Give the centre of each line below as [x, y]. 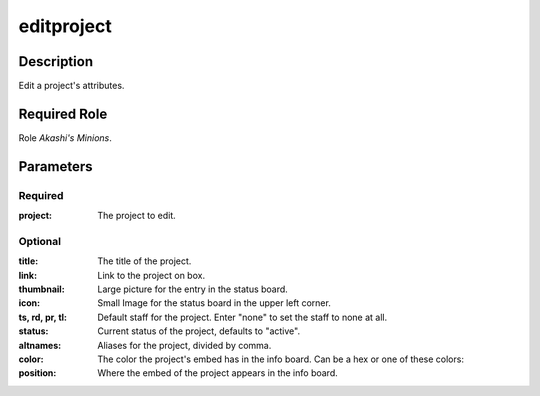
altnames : [40, 345]
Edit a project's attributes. [71, 86]
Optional [40, 241]
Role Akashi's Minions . [65, 137]
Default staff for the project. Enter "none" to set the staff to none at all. [242, 317]
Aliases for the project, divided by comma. [184, 345]
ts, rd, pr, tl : [43, 317]
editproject [65, 26]
